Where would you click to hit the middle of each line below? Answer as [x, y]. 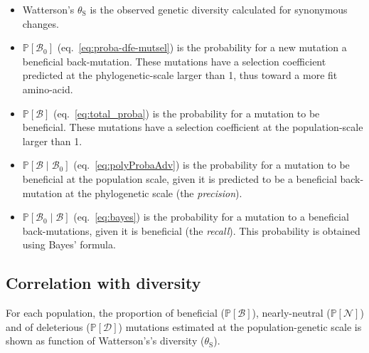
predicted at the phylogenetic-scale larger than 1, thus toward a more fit [180, 75]
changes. [41, 23]
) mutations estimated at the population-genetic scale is [240, 326]
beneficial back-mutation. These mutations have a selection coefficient [174, 61]
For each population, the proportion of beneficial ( [115, 313]
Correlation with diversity [103, 283]
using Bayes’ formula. [69, 244]
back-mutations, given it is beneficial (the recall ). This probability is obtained [191, 230]
